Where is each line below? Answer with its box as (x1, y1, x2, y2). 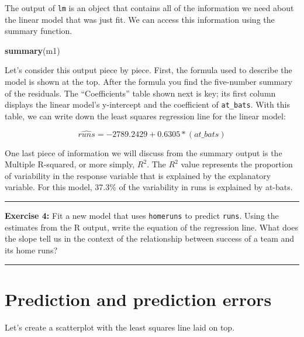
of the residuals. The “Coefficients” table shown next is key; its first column (5, 87, 276, 99)
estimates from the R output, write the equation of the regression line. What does (5, 221, 298, 233)
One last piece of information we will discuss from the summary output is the (5, 146, 282, 159)
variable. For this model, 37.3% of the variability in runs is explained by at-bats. (5, 181, 293, 193)
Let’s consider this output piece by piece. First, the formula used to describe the (5, 64, 292, 76)
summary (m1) (5, 44, 60, 56)
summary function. (5, 25, 72, 37)
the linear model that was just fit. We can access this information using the (5, 13, 275, 25)
